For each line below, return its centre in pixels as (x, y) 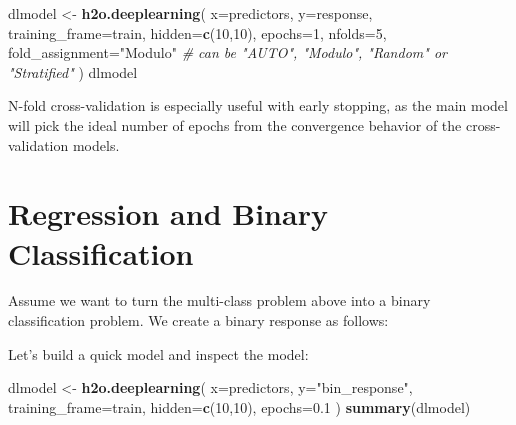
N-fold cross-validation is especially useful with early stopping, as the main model (258, 105)
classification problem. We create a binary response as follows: (198, 320)
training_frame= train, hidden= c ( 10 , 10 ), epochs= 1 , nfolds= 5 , (197, 32)
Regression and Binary (168, 213)
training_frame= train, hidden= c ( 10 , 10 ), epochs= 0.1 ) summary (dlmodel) (239, 406)
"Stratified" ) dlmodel (73, 71)
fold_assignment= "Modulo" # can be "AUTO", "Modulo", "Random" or (227, 52)
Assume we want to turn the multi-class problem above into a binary (219, 300)
